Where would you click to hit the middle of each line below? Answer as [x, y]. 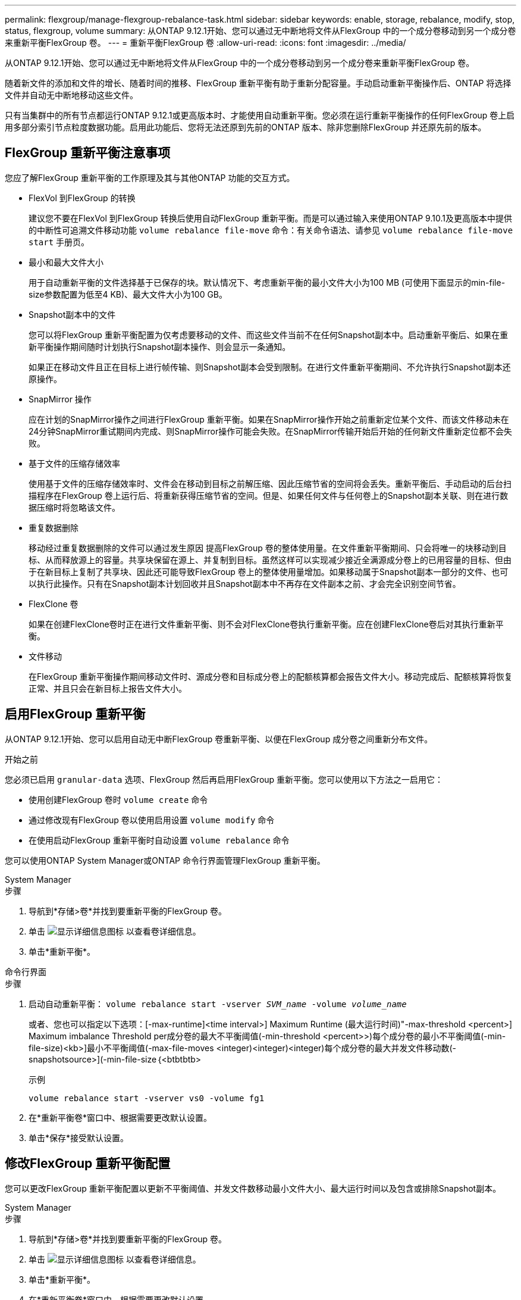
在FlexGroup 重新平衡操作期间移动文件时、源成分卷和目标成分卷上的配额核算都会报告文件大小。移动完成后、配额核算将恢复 [271, 676]
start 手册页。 [59, 242]
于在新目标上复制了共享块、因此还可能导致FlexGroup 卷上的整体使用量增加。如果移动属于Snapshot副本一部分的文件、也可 [269, 571]
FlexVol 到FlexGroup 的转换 [82, 198]
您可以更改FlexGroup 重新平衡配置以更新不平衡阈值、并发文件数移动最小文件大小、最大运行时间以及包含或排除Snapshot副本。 [253, 1188]
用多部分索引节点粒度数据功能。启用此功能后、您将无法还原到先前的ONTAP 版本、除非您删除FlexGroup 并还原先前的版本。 [246, 127]
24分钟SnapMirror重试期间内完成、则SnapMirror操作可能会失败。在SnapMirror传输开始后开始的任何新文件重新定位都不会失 [271, 431]
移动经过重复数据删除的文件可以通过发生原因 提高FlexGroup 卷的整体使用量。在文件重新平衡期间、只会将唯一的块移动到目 [268, 548]
